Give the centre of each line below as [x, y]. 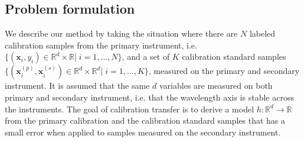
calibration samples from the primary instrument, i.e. [101, 45]
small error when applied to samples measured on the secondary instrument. [143, 132]
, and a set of [146, 57]
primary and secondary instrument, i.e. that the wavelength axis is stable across [149, 97]
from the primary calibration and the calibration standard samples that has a [145, 120]
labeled [262, 33]
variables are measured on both [216, 85]
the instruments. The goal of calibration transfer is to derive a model [130, 109]
